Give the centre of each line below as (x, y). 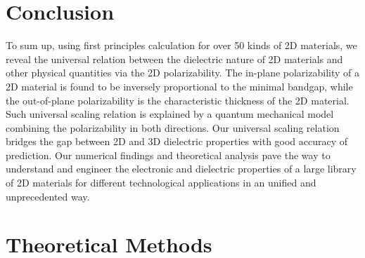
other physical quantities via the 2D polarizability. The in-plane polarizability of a (182, 73)
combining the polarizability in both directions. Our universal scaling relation (173, 127)
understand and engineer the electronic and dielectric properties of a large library (181, 169)
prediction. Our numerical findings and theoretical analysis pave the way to (168, 155)
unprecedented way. (48, 196)
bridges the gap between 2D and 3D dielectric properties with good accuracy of (177, 141)
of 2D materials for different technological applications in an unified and (161, 183)
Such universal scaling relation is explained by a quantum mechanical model (170, 114)
